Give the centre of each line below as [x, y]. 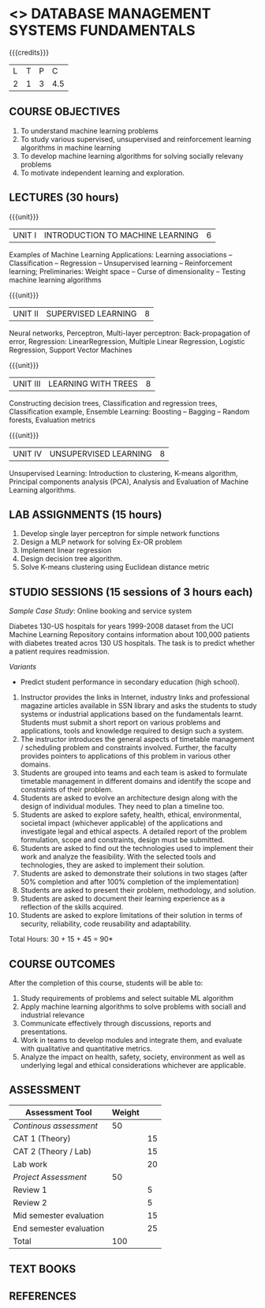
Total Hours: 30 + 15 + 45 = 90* [61, 939]
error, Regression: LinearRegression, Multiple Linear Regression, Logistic [127, 341]
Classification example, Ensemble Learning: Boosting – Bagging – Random [129, 411]
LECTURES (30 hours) [64, 198]
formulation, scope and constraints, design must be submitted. [122, 840]
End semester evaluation [59, 1228]
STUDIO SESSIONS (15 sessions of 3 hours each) [131, 592]
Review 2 [30, 1202]
